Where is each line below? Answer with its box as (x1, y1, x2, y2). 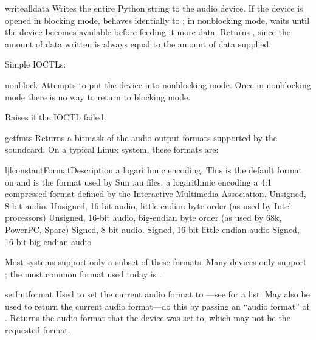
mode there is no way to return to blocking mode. (5, 90, 191, 103)
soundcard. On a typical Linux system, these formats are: (5, 143, 219, 156)
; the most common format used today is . (5, 267, 162, 280)
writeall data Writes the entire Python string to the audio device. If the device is (5, 2, 303, 14)
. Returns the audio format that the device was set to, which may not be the (5, 311, 290, 324)
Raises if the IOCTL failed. (5, 111, 106, 123)
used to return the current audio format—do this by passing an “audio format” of (5, 299, 309, 312)
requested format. (5, 324, 70, 336)
